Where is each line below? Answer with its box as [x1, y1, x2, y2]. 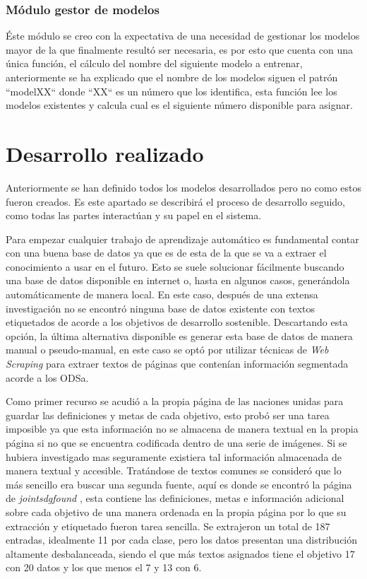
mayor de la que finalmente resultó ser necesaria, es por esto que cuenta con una [6, 42, 354, 57]
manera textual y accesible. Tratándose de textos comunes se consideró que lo [6, 463, 342, 478]
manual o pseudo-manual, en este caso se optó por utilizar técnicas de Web [6, 342, 329, 357]
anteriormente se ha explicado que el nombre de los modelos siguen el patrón [6, 70, 338, 84]
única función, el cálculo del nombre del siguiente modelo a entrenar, [6, 56, 303, 71]
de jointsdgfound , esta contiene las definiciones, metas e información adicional [6, 491, 344, 505]
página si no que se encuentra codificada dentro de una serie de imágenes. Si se [6, 435, 347, 450]
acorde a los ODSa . [6, 370, 89, 385]
